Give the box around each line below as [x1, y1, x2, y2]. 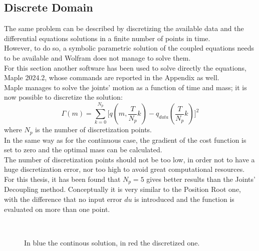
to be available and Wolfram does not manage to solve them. [4, 52, 191, 63]
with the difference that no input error [4, 194, 122, 204]
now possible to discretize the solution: [4, 92, 123, 102]
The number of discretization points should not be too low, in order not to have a [4, 154, 255, 164]
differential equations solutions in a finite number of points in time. [4, 33, 210, 43]
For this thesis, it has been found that [4, 173, 121, 184]
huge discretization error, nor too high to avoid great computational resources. [4, 164, 245, 174]
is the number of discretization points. [35, 124, 152, 135]
